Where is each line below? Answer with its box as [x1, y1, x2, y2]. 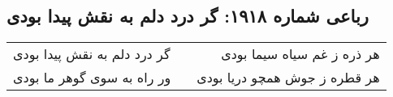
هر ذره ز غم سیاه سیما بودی [221, 44, 380, 64]
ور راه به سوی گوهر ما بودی [13, 68, 171, 87]
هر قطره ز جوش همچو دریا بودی [196, 68, 380, 87]
